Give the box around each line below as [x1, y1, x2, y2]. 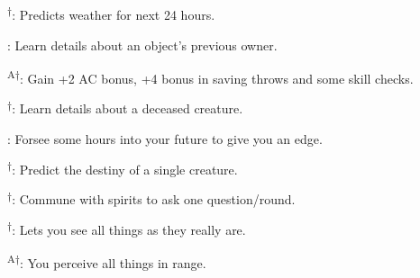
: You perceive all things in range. [19, 254, 206, 273]
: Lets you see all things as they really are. [12, 220, 246, 238]
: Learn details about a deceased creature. [12, 99, 243, 118]
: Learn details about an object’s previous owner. [7, 35, 278, 54]
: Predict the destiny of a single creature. [12, 159, 238, 178]
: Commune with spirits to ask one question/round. [12, 190, 296, 209]
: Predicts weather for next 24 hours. [12, 5, 215, 23]
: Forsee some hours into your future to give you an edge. [7, 130, 323, 148]
